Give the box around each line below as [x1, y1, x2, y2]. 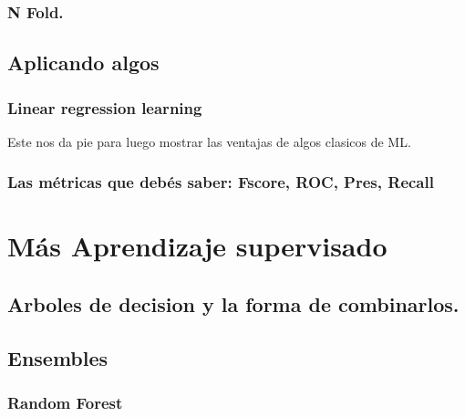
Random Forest [7, 391, 123, 414]
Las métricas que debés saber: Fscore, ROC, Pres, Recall [7, 171, 434, 193]
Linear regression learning [7, 96, 202, 119]
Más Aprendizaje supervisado [7, 227, 387, 265]
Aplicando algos [7, 48, 160, 77]
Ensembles [7, 343, 108, 371]
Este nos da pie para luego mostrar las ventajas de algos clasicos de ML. [7, 131, 411, 151]
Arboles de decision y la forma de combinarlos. [7, 290, 460, 318]
